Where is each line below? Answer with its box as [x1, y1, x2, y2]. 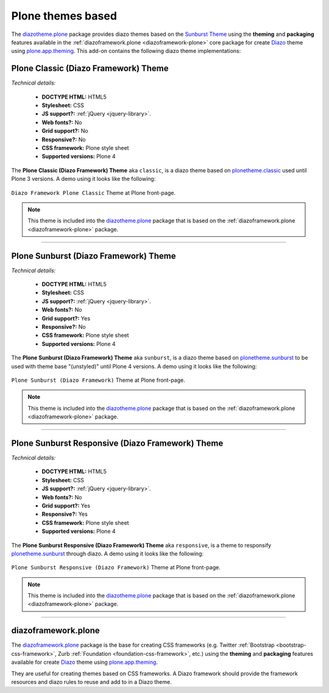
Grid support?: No [41, 127, 88, 135]
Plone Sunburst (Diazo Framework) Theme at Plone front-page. [11, 376, 185, 384]
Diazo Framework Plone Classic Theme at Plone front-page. [11, 189, 176, 196]
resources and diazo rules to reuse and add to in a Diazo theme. [11, 678, 172, 685]
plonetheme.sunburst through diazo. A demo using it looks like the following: [11, 550, 204, 557]
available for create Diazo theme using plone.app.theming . [11, 658, 158, 666]
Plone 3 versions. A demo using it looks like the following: [11, 175, 156, 183]
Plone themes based [11, 9, 117, 23]
